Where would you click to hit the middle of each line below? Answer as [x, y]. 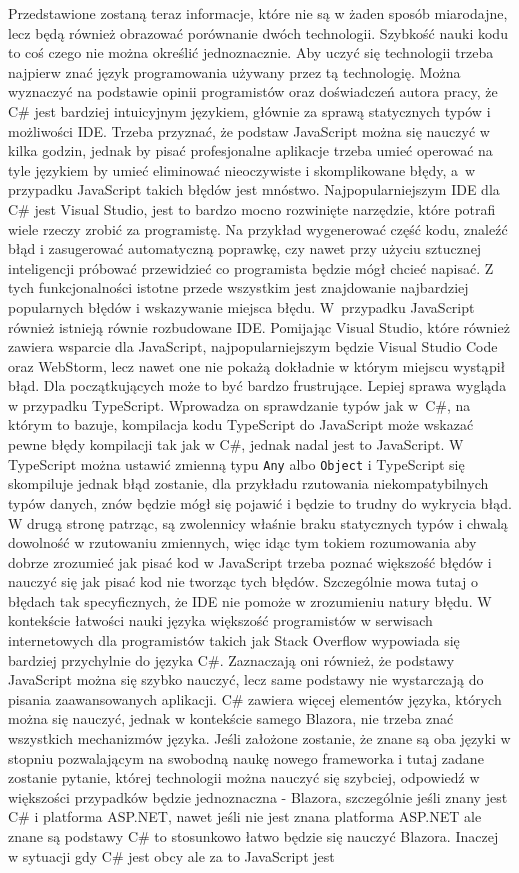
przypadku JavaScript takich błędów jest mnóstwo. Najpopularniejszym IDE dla [254, 189]
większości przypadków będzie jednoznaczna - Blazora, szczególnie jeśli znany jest [258, 796]
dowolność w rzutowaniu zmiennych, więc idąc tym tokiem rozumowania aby [242, 542]
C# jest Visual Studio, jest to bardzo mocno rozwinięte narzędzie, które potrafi [252, 208]
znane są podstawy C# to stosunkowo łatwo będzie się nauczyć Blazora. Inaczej [253, 836]
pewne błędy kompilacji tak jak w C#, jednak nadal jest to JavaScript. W [236, 444]
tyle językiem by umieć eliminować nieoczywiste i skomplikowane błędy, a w [242, 169]
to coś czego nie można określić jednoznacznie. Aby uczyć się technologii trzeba [251, 52]
